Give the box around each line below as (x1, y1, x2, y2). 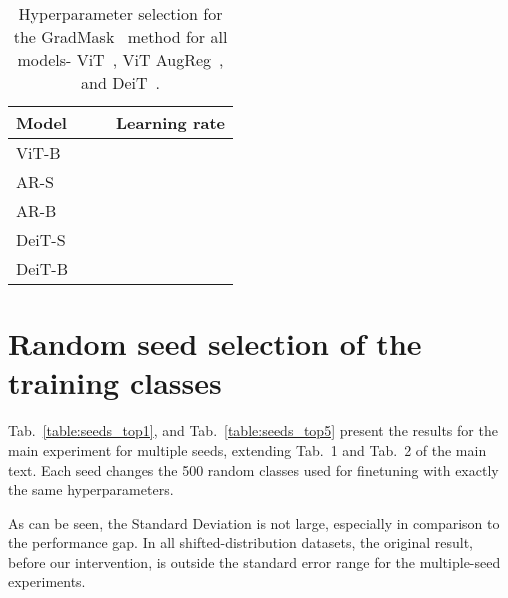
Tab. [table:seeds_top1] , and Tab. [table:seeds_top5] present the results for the (8, 420, 498, 441)
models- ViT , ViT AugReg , (17, 48, 224, 71)
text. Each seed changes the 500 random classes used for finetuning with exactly (8, 459, 499, 480)
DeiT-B (16, 257, 68, 280)
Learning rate (115, 111, 226, 134)
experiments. (8, 571, 86, 592)
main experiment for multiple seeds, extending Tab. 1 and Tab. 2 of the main (8, 439, 487, 460)
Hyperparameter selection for (18, 2, 223, 25)
